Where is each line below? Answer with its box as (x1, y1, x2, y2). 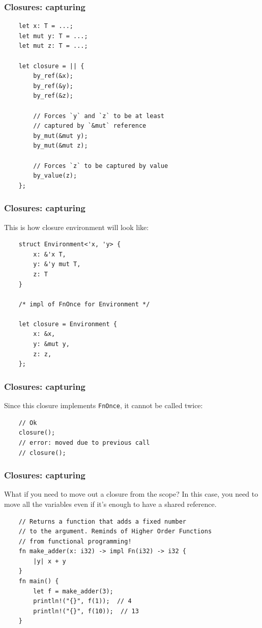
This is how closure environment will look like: (4, 221, 149, 232)
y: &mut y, (33, 340, 70, 348)
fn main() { (18, 578, 59, 585)
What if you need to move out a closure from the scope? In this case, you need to (4, 489, 258, 499)
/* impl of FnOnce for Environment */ (18, 300, 150, 308)
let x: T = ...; (18, 22, 74, 30)
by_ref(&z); (33, 92, 74, 100)
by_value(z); (33, 172, 77, 180)
